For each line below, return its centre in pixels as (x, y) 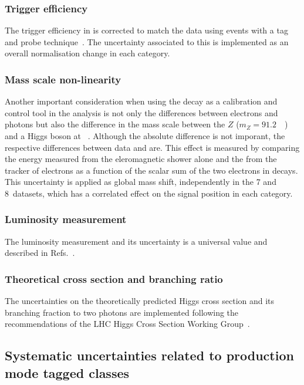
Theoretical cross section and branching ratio (114, 278)
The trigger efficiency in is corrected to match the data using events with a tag (146, 30)
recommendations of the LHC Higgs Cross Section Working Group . (127, 324)
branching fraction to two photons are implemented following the (122, 312)
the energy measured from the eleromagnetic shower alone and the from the (141, 159)
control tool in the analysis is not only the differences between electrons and (141, 112)
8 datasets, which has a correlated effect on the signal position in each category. (149, 193)
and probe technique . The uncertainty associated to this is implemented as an (147, 41)
